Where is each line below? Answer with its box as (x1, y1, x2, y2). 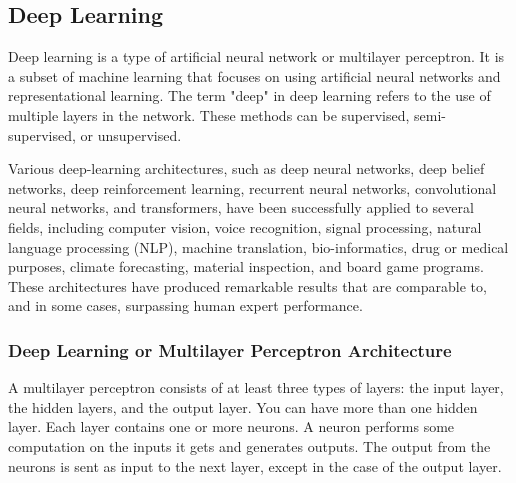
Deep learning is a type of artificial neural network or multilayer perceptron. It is (8, 46, 505, 67)
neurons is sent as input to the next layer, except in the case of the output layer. (8, 455, 502, 476)
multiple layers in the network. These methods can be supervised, (8, 104, 410, 125)
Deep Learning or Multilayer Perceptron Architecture (8, 337, 452, 362)
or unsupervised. (80, 124, 182, 145)
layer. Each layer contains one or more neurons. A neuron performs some (8, 416, 455, 437)
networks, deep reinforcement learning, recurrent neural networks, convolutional (8, 177, 497, 198)
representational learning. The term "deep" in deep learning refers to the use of (8, 85, 491, 106)
